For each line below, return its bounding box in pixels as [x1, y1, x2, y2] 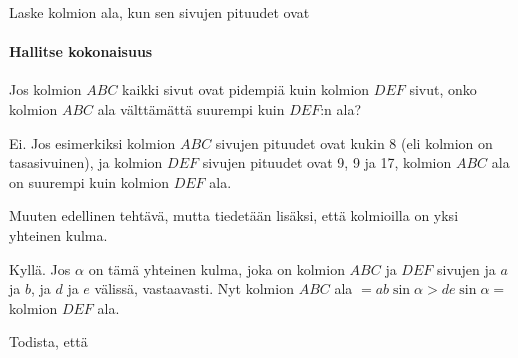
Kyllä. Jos [9, 258, 71, 279]
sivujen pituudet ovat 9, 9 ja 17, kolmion [202, 152, 452, 173]
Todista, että [9, 331, 88, 352]
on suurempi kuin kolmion [9, 171, 169, 192]
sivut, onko [409, 79, 477, 100]
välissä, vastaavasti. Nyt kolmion [94, 278, 294, 299]
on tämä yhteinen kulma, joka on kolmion [88, 258, 345, 279]
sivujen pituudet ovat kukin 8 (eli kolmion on [215, 132, 493, 153]
